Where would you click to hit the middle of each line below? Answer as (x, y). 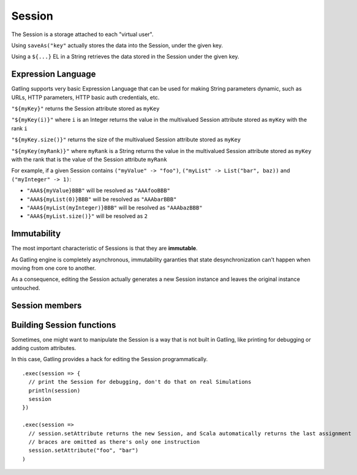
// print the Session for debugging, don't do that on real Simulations (140, 382)
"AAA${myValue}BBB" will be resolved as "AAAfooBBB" (99, 190)
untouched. (26, 288)
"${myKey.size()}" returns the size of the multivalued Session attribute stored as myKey (126, 140)
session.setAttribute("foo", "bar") (84, 451)
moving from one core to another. (54, 268)
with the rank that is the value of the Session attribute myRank (89, 159)
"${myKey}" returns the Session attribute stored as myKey (85, 109)
